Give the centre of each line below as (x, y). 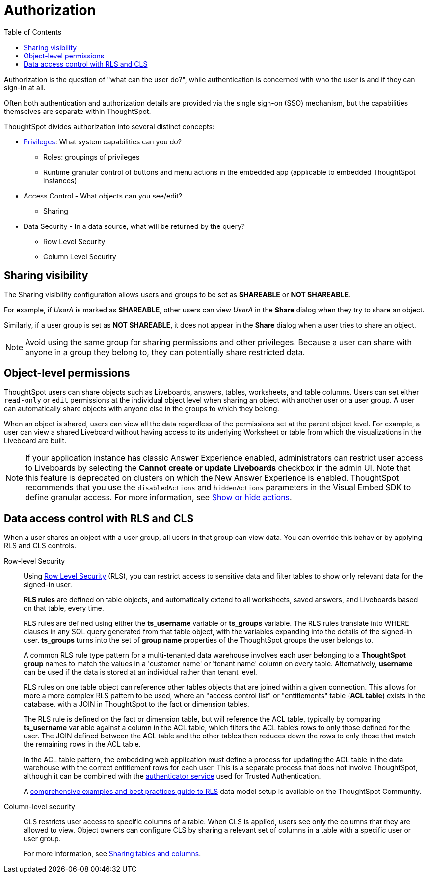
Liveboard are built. (35, 441)
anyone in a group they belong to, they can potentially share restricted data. (165, 352)
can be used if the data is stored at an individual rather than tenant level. (140, 672)
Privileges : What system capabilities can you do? (103, 141)
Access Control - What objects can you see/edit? (103, 196)
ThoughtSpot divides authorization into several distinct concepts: (109, 126)
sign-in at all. (25, 87)
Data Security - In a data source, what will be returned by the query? (134, 226)
